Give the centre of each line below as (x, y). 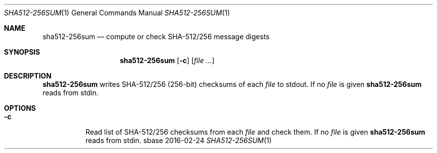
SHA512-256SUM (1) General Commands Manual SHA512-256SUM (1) (117, 13)
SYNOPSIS (22, 52)
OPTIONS (20, 108)
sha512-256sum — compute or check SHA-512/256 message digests (156, 37)
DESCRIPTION (28, 76)
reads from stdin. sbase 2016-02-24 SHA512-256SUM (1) (179, 140)
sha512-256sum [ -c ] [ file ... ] (167, 60)
